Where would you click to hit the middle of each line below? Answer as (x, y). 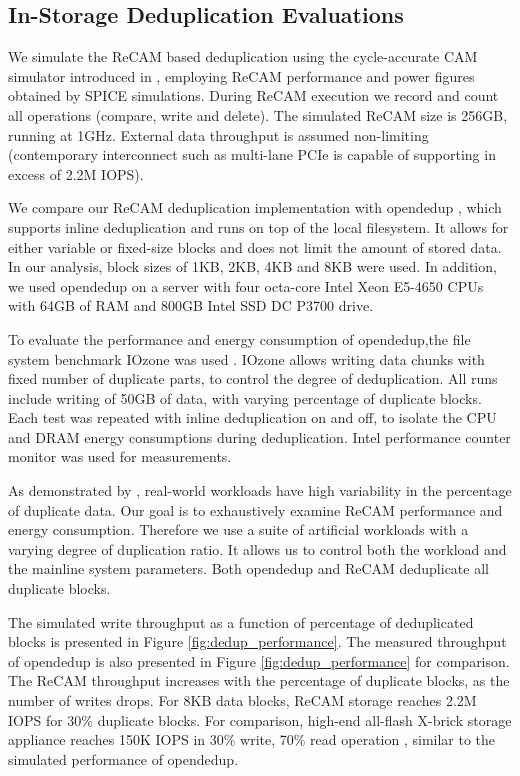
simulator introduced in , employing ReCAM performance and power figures (241, 75)
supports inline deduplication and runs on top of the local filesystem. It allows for (258, 226)
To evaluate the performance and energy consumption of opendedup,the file (239, 338)
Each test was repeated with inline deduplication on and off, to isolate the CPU (252, 417)
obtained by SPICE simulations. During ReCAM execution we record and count (253, 95)
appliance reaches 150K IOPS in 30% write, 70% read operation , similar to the (252, 739)
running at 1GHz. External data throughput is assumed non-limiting (218, 134)
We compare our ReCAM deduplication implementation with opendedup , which (255, 207)
